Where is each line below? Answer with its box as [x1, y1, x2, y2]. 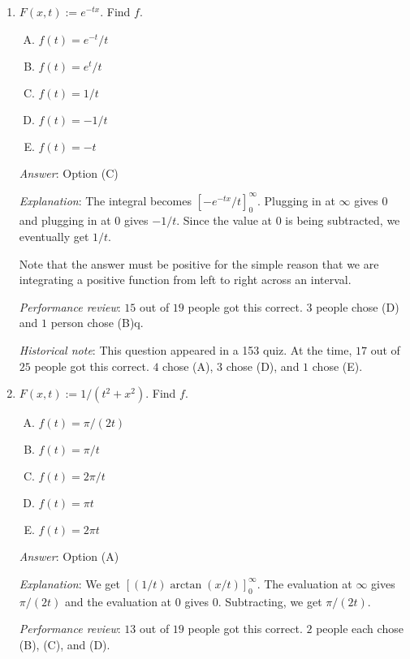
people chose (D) [316, 298, 399, 315]
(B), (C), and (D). [19, 635, 110, 653]
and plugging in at [19, 212, 111, 229]
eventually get [19, 228, 89, 245]
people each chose [316, 620, 404, 637]
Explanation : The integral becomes [19, 192, 192, 209]
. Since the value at [176, 212, 273, 229]
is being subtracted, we [285, 212, 400, 229]
